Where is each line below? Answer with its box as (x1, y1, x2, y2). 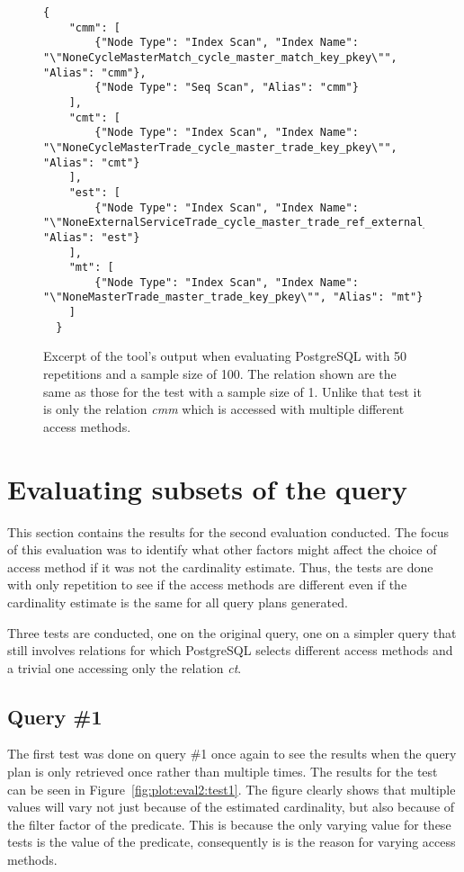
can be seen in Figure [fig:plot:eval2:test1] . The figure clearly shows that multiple (7, 779, 456, 798)
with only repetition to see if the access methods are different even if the (7, 575, 407, 594)
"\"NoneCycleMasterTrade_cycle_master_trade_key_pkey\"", (43, 140, 397, 154)
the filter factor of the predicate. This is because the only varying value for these (7, 814, 451, 833)
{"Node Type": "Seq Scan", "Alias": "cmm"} (94, 81, 359, 94)
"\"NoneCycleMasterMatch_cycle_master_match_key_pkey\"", (43, 50, 397, 64)
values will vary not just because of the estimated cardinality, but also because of (7, 797, 455, 816)
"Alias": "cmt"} (43, 156, 140, 169)
